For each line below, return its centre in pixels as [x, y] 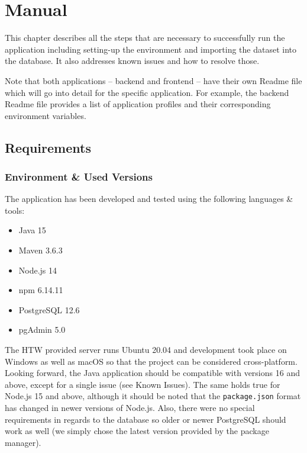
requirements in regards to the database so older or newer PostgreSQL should [146, 419]
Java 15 [32, 230]
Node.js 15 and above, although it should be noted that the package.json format [153, 396]
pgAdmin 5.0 [42, 330]
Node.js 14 [38, 270]
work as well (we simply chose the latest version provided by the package [137, 431]
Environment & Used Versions [79, 176]
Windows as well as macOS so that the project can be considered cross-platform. [151, 361]
